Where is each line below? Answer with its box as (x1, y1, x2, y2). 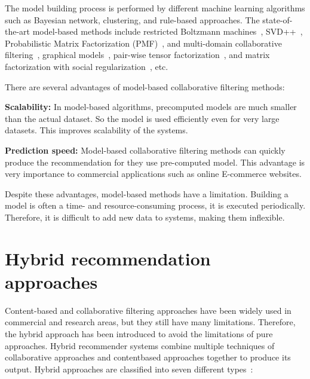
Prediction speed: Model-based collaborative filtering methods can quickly (5, 143, 286, 156)
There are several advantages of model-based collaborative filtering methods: (5, 80, 285, 93)
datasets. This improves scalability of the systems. (5, 124, 188, 136)
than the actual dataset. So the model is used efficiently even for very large (5, 112, 280, 124)
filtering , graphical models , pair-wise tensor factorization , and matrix (5, 48, 270, 61)
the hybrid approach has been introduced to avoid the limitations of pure (5, 328, 273, 340)
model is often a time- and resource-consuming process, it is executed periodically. (5, 199, 306, 212)
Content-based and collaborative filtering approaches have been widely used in (5, 304, 291, 316)
